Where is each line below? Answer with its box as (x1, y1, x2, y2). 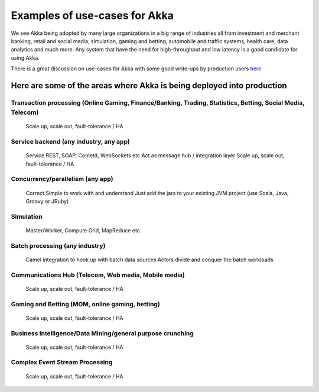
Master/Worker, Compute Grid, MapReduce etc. (25, 226, 142, 234)
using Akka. (11, 54, 40, 61)
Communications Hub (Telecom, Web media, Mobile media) (11, 271, 185, 279)
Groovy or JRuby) (25, 197, 69, 205)
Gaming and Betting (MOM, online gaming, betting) (11, 300, 161, 308)
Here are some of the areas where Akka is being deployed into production (11, 80, 287, 90)
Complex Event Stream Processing (11, 358, 113, 367)
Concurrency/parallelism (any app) (11, 175, 113, 183)
